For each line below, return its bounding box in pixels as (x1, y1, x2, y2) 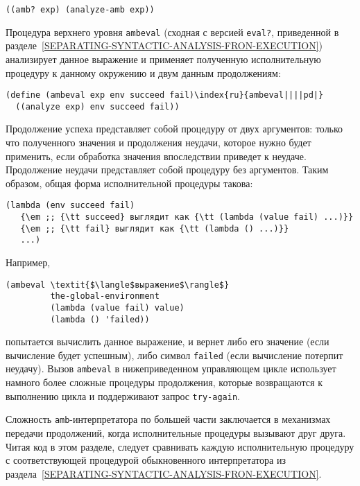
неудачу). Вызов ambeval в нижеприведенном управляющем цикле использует (6, 361, 336, 376)
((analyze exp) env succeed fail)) (15, 101, 180, 112)
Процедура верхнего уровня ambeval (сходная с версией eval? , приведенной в (6, 24, 339, 39)
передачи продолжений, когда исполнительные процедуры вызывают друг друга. (6, 426, 346, 440)
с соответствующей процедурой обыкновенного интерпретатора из (6, 453, 286, 467)
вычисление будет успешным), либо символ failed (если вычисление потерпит (6, 347, 343, 362)
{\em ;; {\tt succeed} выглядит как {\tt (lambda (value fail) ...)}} (20, 212, 354, 223)
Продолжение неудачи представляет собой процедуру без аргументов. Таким (6, 162, 329, 177)
